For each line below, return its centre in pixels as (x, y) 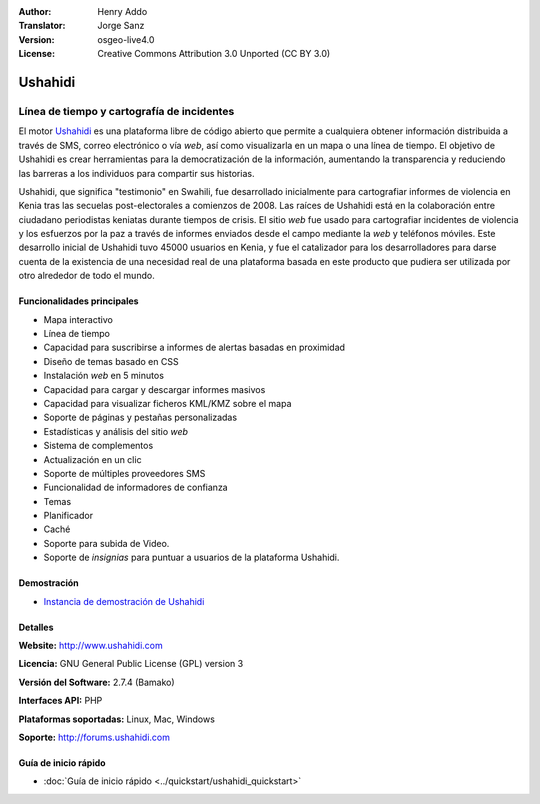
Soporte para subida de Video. (106, 543)
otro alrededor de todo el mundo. (86, 276)
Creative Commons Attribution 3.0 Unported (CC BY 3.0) (214, 54)
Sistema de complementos (98, 446)
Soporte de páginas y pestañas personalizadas (140, 417)
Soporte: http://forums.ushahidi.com (94, 737)
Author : (35, 11)
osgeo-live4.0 (126, 39)
